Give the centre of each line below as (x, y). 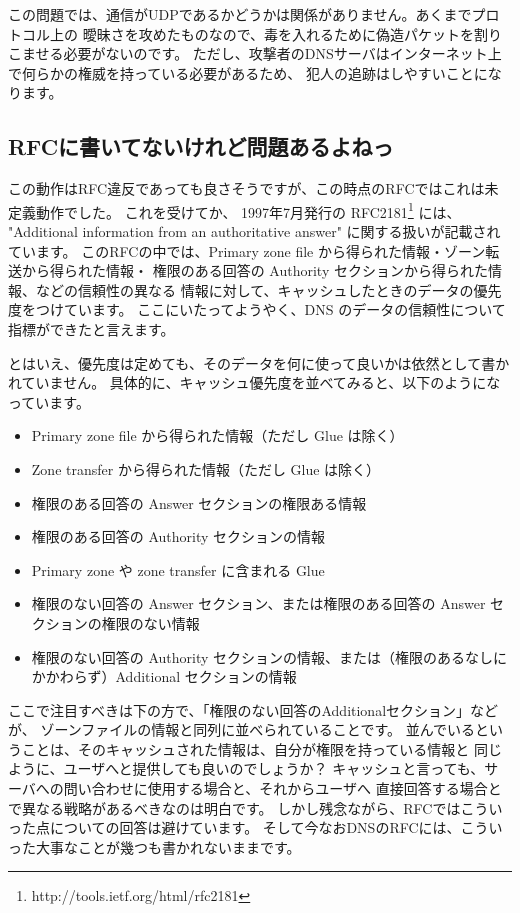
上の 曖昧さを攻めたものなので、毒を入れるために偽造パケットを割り (276, 33)
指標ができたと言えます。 (91, 328)
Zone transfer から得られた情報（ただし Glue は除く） (206, 468)
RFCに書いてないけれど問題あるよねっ (201, 146)
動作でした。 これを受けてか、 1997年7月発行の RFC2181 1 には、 (248, 210)
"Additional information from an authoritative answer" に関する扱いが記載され (254, 231)
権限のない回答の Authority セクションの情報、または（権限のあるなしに (269, 656)
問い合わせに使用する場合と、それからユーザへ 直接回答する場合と (282, 788)
